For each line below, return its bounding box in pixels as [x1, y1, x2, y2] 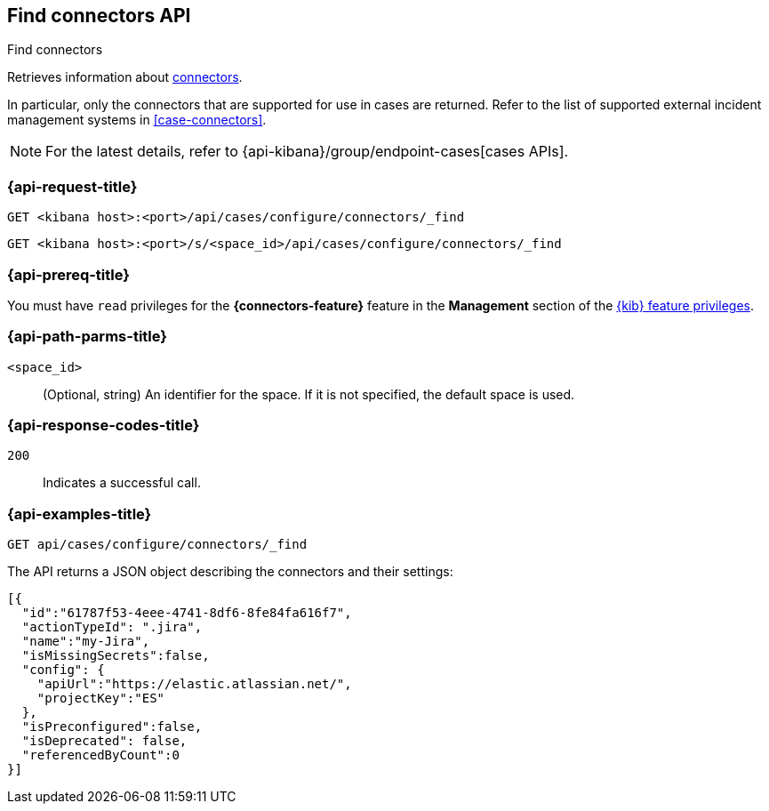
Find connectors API [7, 4, 191, 27]
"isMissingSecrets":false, [21, 648, 210, 663]
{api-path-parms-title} [7, 327, 167, 346]
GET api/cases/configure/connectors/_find [7, 537, 308, 552]
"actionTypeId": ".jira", [21, 620, 203, 635]
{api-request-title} [7, 177, 138, 196]
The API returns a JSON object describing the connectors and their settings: [7, 564, 453, 580]
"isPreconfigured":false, [21, 719, 203, 735]
